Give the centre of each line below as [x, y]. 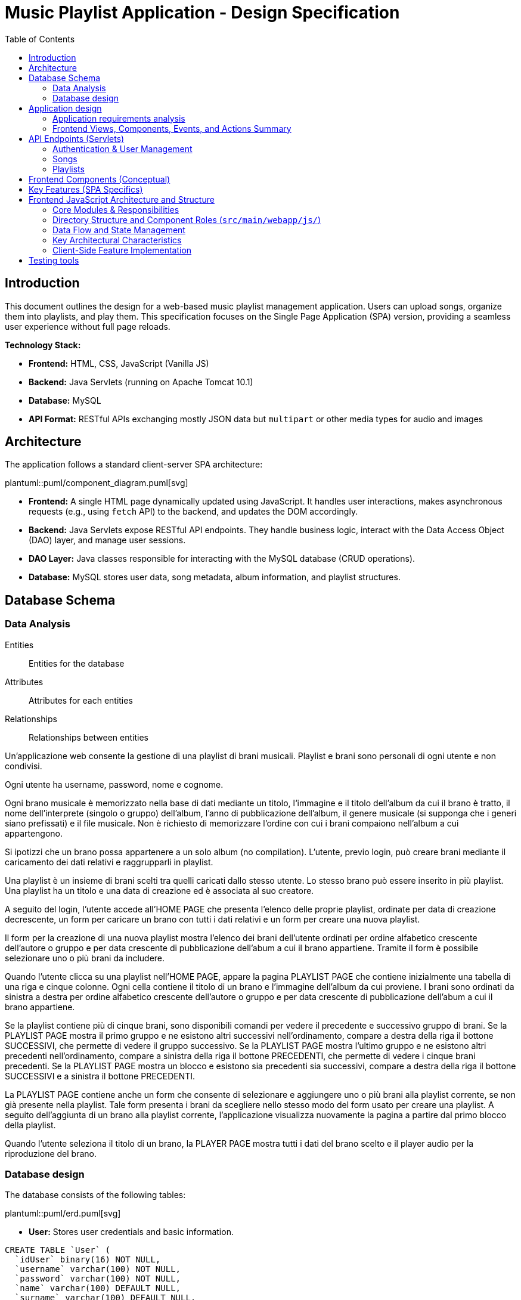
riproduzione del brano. [51, 1153]
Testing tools [54, 260]
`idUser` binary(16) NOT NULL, [88, 1260]
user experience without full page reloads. [88, 326]
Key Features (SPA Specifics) [86, 189]
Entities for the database [77, 663]
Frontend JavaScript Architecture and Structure [122, 199]
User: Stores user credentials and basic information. [131, 1232]
